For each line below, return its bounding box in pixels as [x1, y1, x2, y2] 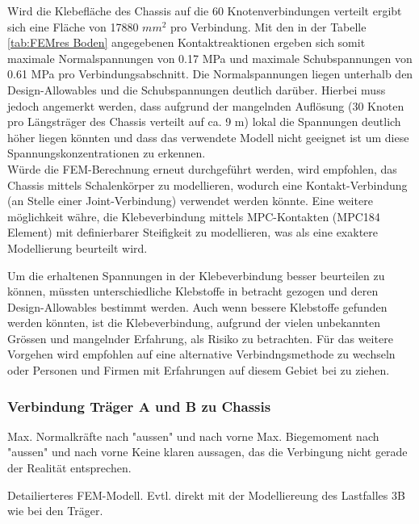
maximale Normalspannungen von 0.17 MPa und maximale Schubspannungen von [7, 49, 413, 66]
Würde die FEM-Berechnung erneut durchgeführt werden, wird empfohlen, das [7, 160, 397, 177]
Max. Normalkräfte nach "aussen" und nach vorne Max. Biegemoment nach [7, 427, 379, 444]
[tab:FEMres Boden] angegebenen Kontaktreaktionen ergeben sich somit [7, 34, 366, 51]
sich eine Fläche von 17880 [7, 18, 139, 35]
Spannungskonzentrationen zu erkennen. [7, 145, 206, 161]
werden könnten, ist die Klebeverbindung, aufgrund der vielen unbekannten [7, 314, 380, 331]
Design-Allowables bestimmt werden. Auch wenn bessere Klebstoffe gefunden [7, 298, 388, 315]
